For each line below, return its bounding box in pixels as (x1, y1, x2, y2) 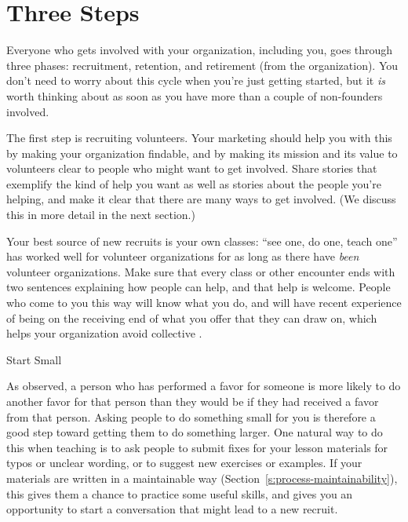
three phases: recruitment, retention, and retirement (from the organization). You (6, 57, 399, 73)
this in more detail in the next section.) (6, 206, 195, 223)
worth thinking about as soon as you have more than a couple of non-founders (6, 87, 383, 104)
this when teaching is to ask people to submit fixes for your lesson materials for (6, 439, 388, 455)
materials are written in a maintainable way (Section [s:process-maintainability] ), (6, 469, 398, 486)
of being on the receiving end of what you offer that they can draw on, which (6, 309, 377, 326)
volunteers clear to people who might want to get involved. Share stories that (6, 160, 377, 177)
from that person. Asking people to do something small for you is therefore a (6, 408, 376, 425)
